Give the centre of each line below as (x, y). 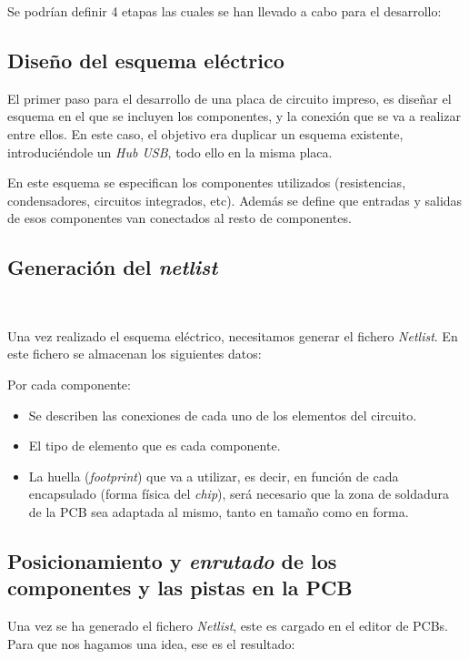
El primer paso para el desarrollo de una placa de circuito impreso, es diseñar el (230, 98)
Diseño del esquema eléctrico (146, 60)
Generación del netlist (113, 267)
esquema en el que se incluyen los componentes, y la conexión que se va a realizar (234, 116)
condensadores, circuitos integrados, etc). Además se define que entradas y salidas (235, 200)
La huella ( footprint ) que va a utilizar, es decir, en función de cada (214, 476)
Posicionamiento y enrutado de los (172, 560)
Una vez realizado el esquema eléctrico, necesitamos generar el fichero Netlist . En (233, 335)
